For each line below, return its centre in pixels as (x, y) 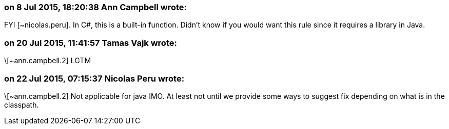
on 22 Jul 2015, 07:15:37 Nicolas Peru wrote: (94, 78)
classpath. (22, 105)
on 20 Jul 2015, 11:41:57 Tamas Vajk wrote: (91, 43)
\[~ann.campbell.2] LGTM (48, 61)
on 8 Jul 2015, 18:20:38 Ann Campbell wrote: (96, 7)
